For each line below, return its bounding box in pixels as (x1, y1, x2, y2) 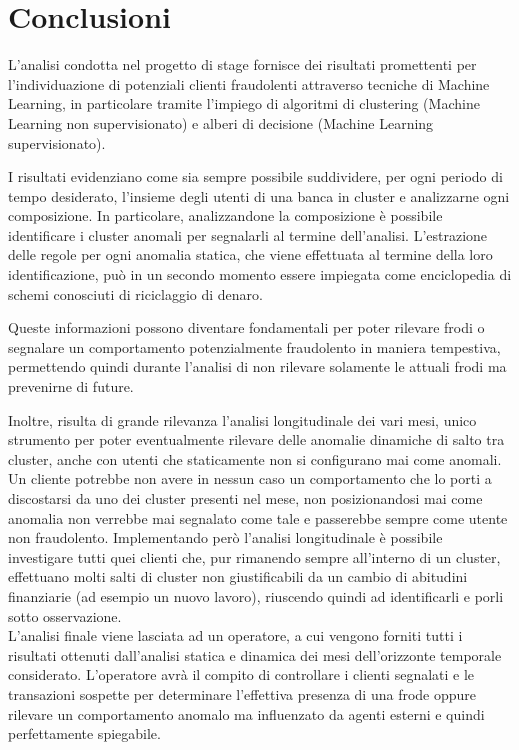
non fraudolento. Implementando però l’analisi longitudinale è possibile (8, 527, 443, 548)
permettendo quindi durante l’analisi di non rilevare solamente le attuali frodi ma (8, 356, 507, 377)
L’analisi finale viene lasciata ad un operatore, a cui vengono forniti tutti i (8, 625, 463, 646)
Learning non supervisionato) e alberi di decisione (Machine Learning (8, 112, 434, 133)
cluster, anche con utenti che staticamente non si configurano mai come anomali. (8, 448, 502, 469)
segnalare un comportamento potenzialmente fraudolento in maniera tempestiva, (8, 336, 501, 357)
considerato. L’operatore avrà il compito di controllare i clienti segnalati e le (8, 664, 475, 685)
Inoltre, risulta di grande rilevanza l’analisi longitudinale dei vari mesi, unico (8, 409, 477, 430)
